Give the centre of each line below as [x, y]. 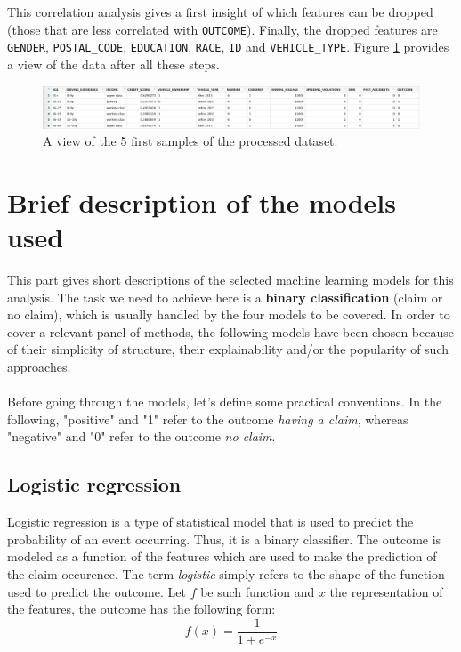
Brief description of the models [202, 201]
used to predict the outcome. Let [97, 591]
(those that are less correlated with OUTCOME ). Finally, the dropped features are [222, 29]
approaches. [39, 366]
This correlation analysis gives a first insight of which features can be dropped [220, 12]
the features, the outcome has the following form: [142, 609]
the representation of [386, 591]
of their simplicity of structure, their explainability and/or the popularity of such [228, 349]
